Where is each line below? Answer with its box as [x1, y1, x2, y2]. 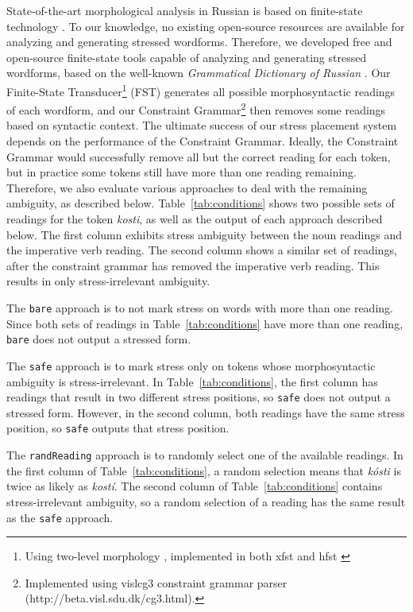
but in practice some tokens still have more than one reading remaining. [6, 164, 357, 180]
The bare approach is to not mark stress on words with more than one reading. [6, 300, 393, 316]
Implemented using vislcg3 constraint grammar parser [25, 574, 288, 591]
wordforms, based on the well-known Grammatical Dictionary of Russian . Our [6, 64, 391, 81]
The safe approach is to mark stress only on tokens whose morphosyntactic [6, 357, 376, 374]
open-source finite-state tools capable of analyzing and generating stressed [6, 48, 367, 65]
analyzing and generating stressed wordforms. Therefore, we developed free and [6, 33, 392, 50]
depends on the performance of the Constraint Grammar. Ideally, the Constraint [6, 133, 399, 149]
